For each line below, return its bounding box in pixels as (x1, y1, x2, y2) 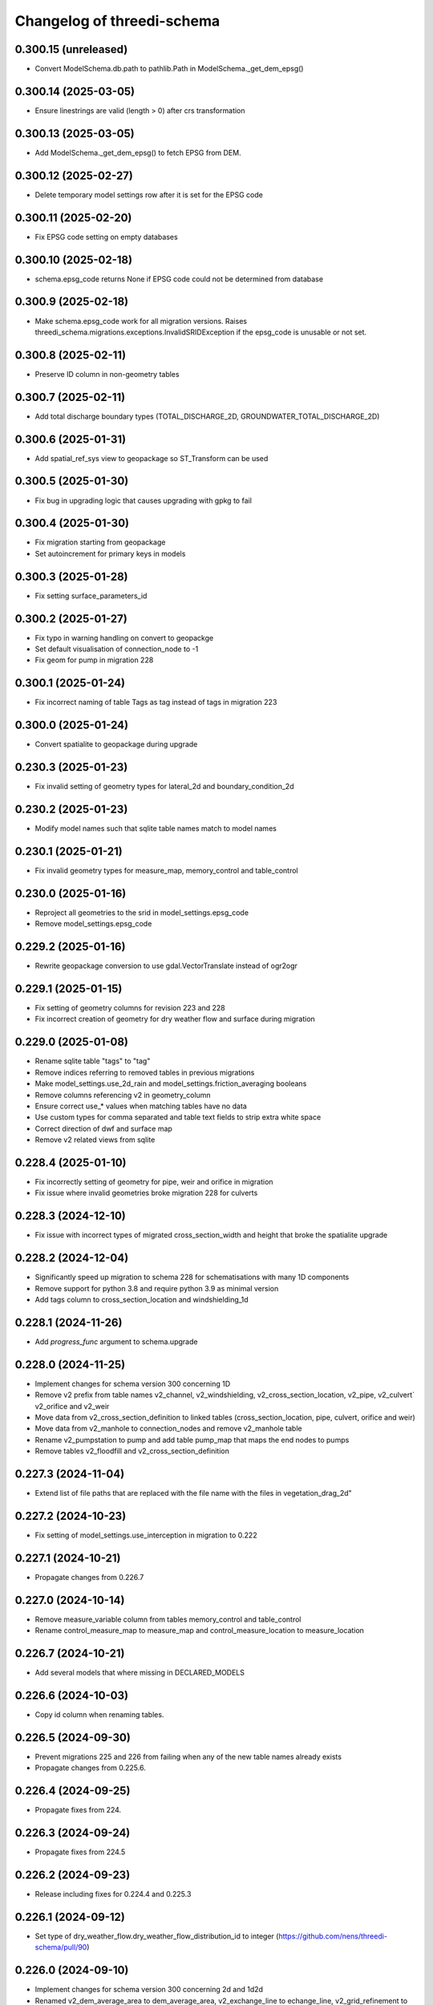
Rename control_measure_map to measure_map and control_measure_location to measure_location (34, 1626, 365, 1635)
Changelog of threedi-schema (14, 12, 221, 30)
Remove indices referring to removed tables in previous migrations (34, 1067, 255, 1077)
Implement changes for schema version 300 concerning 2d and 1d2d (34, 1985, 264, 1995)
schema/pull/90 (34, 1942, 87, 1952)
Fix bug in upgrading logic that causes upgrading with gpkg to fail (34, 496, 253, 505)
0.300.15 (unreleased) (14, 43, 128, 56)
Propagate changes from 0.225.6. (34, 1763, 146, 1772)
